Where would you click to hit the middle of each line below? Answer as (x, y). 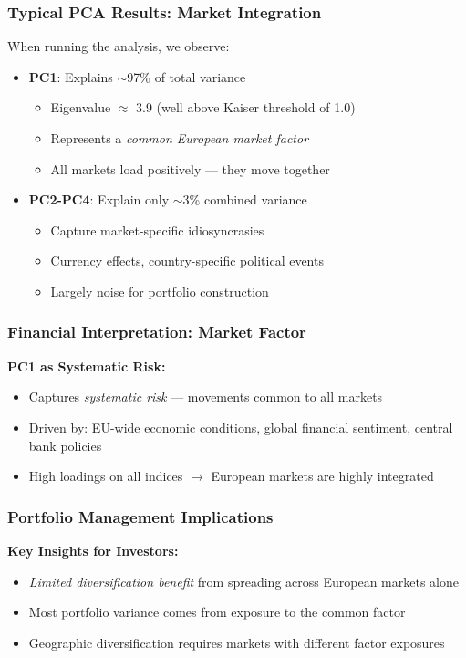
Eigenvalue (81, 107)
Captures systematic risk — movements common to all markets (206, 397)
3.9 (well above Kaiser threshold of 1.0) (246, 107)
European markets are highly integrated (322, 476)
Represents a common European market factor (180, 138)
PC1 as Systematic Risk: (87, 366)
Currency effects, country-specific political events (187, 261)
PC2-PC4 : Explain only (99, 199)
